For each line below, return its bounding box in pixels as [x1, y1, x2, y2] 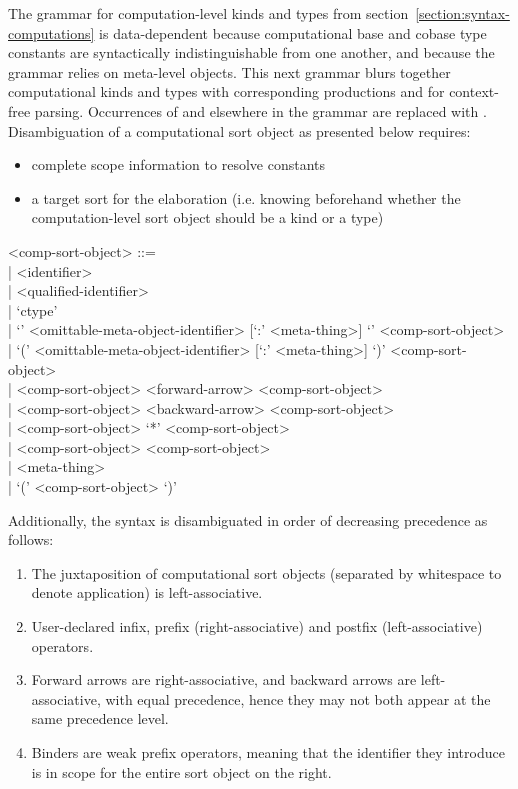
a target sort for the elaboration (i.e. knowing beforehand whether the [31, 187, 461, 208]
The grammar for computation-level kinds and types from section [8, 3, 409, 23]
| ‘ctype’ [8, 299, 58, 320]
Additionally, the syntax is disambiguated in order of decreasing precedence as [8, 509, 488, 530]
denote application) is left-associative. [31, 582, 263, 603]
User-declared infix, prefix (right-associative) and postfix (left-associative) [31, 616, 483, 637]
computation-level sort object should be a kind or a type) [31, 207, 384, 228]
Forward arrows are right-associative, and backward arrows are [31, 669, 417, 690]
